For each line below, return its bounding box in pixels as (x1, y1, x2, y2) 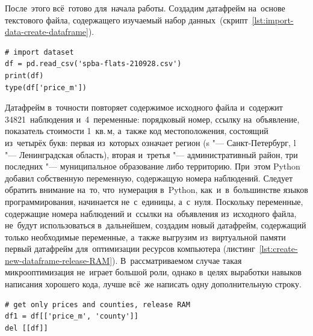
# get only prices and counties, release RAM (5, 300, 190, 309)
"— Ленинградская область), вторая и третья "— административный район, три (5, 148, 298, 160)
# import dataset (5, 47, 74, 57)
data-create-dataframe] (5, 25, 88, 38)
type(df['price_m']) (5, 83, 87, 92)
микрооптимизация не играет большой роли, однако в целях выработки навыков (5, 266, 302, 278)
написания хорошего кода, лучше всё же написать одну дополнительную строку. (5, 278, 302, 290)
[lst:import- (252, 13, 294, 26)
